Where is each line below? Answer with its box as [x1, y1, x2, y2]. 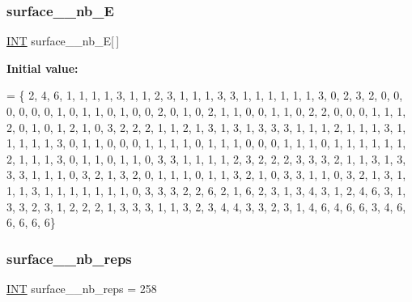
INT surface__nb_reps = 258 [6, 279, 157, 296]
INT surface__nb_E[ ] [6, 32, 120, 49]
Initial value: [6, 59, 79, 76]
